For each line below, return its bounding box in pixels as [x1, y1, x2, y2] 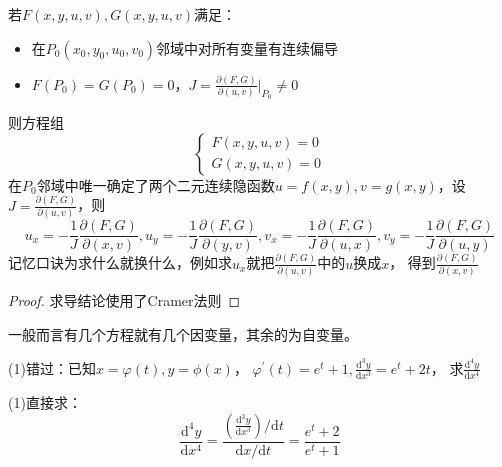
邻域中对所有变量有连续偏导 [156, 37, 339, 58]
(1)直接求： [8, 392, 82, 413]
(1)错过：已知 [8, 357, 96, 378]
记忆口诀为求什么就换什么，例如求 [8, 252, 232, 273]
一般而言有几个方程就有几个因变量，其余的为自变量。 [8, 323, 358, 344]
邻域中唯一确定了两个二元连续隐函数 [36, 174, 275, 195]
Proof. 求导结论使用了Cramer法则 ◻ [8, 289, 241, 310]
